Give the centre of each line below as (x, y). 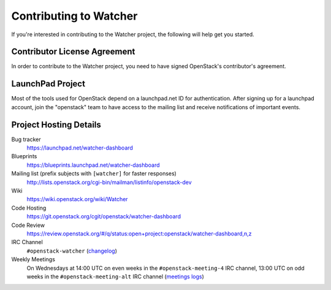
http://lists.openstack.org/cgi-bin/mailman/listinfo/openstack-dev (109, 182)
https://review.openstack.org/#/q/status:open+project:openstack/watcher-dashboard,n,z (139, 234)
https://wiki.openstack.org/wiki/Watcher (77, 199)
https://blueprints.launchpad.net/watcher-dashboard (93, 165)
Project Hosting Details (56, 125)
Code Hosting (29, 208)
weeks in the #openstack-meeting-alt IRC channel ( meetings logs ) (116, 277)
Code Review (28, 225)
